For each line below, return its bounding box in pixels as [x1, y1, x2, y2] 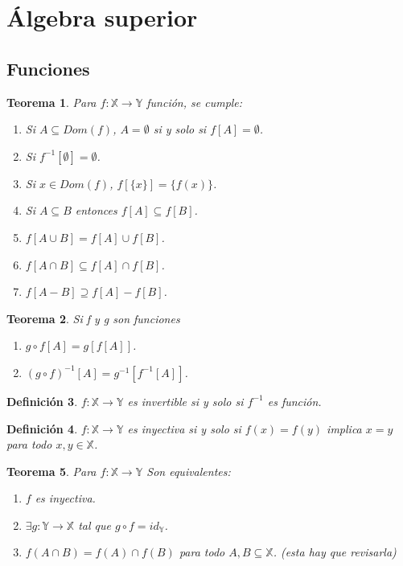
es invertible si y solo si [127, 392, 244, 409]
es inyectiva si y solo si [127, 420, 241, 437]
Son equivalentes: [146, 462, 231, 479]
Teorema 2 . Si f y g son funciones [6, 310, 180, 326]
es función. [267, 392, 322, 409]
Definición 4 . [6, 420, 78, 437]
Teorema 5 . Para [6, 462, 97, 479]
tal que [78, 516, 111, 533]
